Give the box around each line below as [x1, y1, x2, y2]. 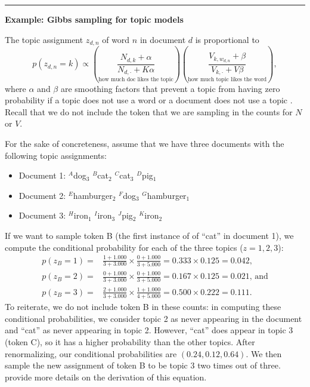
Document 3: [18, 209, 66, 222]
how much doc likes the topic [98, 76, 173, 83]
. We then [246, 347, 282, 360]
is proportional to [195, 33, 259, 45]
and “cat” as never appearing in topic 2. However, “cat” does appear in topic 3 [5, 324, 293, 336]
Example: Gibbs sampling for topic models [5, 13, 184, 25]
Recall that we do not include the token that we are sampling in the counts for [5, 105, 293, 118]
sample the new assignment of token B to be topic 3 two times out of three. [5, 359, 281, 371]
